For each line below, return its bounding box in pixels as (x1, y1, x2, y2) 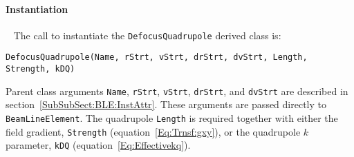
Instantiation (6, 1, 68, 16)
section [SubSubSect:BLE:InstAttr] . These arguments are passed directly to (6, 97, 326, 112)
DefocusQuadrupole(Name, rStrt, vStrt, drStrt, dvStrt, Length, (6, 52, 308, 63)
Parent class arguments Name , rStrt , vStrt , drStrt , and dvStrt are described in (6, 83, 348, 98)
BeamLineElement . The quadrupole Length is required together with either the (6, 111, 338, 125)
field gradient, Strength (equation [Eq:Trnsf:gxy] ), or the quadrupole (6, 124, 301, 138)
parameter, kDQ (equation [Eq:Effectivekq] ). (6, 138, 191, 152)
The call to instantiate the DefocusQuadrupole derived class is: (13, 28, 281, 42)
